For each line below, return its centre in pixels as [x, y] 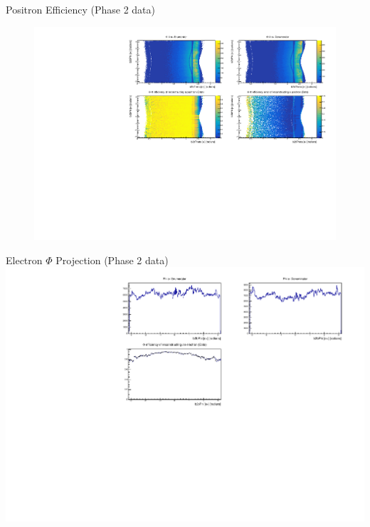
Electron [24, 260]
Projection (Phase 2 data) [112, 260]
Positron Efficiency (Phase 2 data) [80, 9]
